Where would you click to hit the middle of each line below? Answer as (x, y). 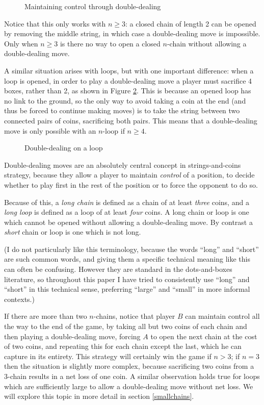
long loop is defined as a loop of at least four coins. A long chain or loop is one (127, 212)
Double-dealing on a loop (64, 148)
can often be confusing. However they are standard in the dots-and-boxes (118, 269)
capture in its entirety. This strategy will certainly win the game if (108, 356)
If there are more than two (46, 316)
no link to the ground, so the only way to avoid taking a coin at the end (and (125, 100)
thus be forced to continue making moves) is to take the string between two (122, 110)
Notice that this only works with (55, 23)
